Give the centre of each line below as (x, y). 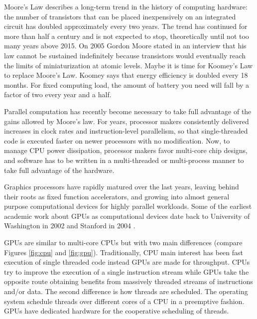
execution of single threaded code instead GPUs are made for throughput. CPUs (127, 262)
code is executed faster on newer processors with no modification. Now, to (117, 140)
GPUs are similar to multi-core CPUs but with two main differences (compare (123, 242)
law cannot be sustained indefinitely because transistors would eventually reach (125, 55)
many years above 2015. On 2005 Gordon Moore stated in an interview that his (125, 46)
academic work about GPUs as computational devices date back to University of (127, 216)
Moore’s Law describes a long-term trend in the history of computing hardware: (126, 6)
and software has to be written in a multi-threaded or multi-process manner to (124, 160)
